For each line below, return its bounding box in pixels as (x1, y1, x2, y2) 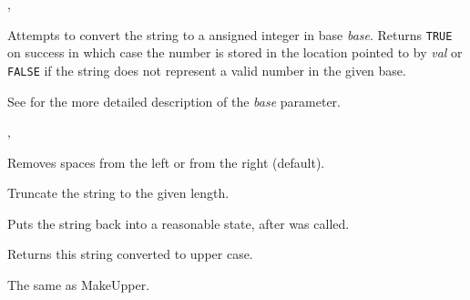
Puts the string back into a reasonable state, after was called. (7, 213, 350, 233)
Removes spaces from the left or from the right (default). (7, 152, 325, 171)
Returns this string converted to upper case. (7, 244, 253, 264)
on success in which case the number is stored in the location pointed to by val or (7, 43, 463, 62)
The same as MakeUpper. (7, 275, 150, 295)
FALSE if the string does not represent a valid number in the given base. (7, 60, 406, 79)
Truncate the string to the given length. (7, 183, 230, 202)
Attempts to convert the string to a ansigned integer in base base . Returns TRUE (7, 25, 453, 44)
